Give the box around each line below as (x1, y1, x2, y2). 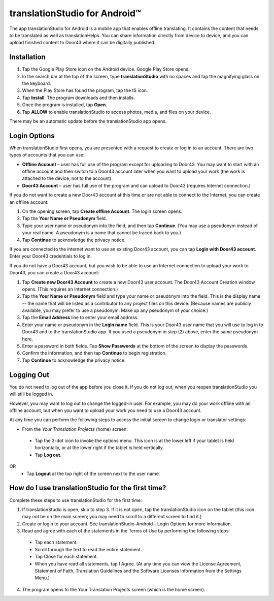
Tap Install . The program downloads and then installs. (22, 94, 135, 101)
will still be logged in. (9, 391, 53, 397)
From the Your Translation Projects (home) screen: (22, 426, 128, 432)
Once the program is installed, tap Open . (22, 102, 108, 108)
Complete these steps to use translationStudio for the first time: (9, 497, 142, 503)
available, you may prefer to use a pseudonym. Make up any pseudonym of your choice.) (22, 307, 209, 313)
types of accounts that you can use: (9, 152, 85, 158)
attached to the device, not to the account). (22, 175, 113, 181)
